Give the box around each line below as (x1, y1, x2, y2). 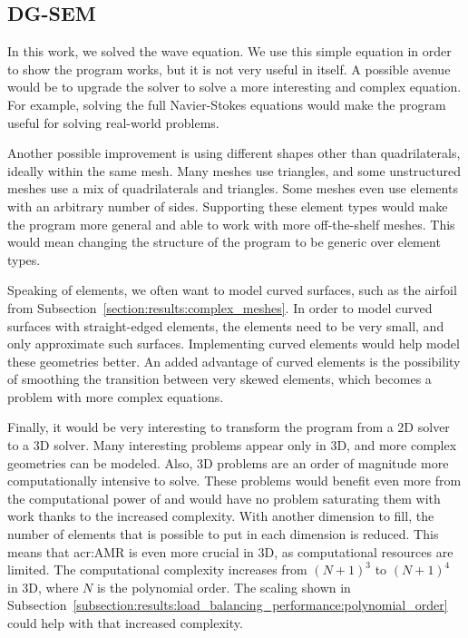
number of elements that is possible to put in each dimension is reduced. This (7, 525, 439, 544)
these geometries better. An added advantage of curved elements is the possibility (7, 351, 461, 370)
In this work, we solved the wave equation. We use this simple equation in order (7, 42, 452, 61)
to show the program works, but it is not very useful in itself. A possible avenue (7, 59, 451, 78)
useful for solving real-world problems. (7, 113, 219, 132)
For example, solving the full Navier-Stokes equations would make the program (7, 94, 446, 113)
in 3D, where (7, 577, 79, 596)
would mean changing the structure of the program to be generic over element (7, 232, 441, 251)
